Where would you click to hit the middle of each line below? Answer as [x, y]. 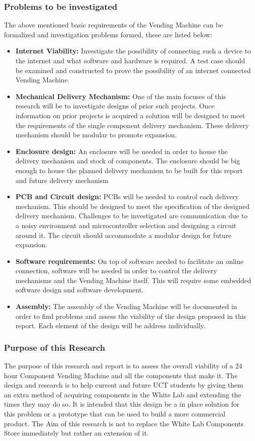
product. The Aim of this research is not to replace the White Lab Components [124, 423]
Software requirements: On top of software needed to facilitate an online [129, 261]
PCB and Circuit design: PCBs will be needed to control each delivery [127, 196]
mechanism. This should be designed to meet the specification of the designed [132, 206]
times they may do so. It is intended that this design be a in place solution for [122, 404]
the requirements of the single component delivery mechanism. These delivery [132, 125]
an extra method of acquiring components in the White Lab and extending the [123, 394]
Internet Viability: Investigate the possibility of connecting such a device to [133, 51]
